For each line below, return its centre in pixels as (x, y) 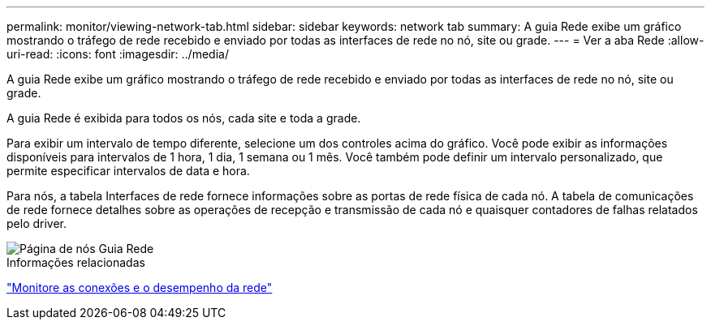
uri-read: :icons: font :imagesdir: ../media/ (118, 54)
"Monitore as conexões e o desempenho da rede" (140, 287)
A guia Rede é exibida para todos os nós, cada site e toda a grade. (184, 118)
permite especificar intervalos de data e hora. (128, 171)
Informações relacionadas (76, 262)
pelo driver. (37, 223)
